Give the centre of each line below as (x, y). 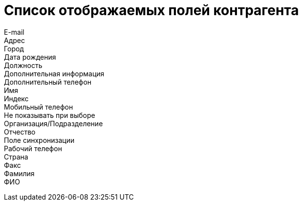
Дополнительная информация (54, 73)
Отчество (20, 132)
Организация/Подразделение (54, 123)
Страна (16, 157)
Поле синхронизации (39, 140)
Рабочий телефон (33, 148)
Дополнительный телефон (48, 82)
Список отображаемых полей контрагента (151, 10)
